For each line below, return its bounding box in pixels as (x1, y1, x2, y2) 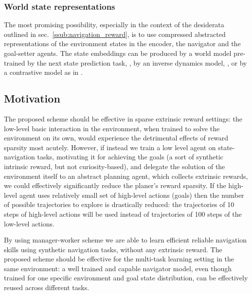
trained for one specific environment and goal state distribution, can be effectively (4, 273, 248, 283)
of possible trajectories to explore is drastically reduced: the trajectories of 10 (4, 199, 234, 209)
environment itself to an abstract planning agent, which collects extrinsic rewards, (4, 171, 248, 181)
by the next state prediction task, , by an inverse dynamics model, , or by (27, 57, 247, 68)
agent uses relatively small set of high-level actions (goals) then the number (19, 190, 244, 200)
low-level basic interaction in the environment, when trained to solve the (4, 123, 220, 133)
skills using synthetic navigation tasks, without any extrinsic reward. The (4, 244, 222, 254)
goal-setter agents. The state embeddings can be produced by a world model (4, 48, 232, 58)
